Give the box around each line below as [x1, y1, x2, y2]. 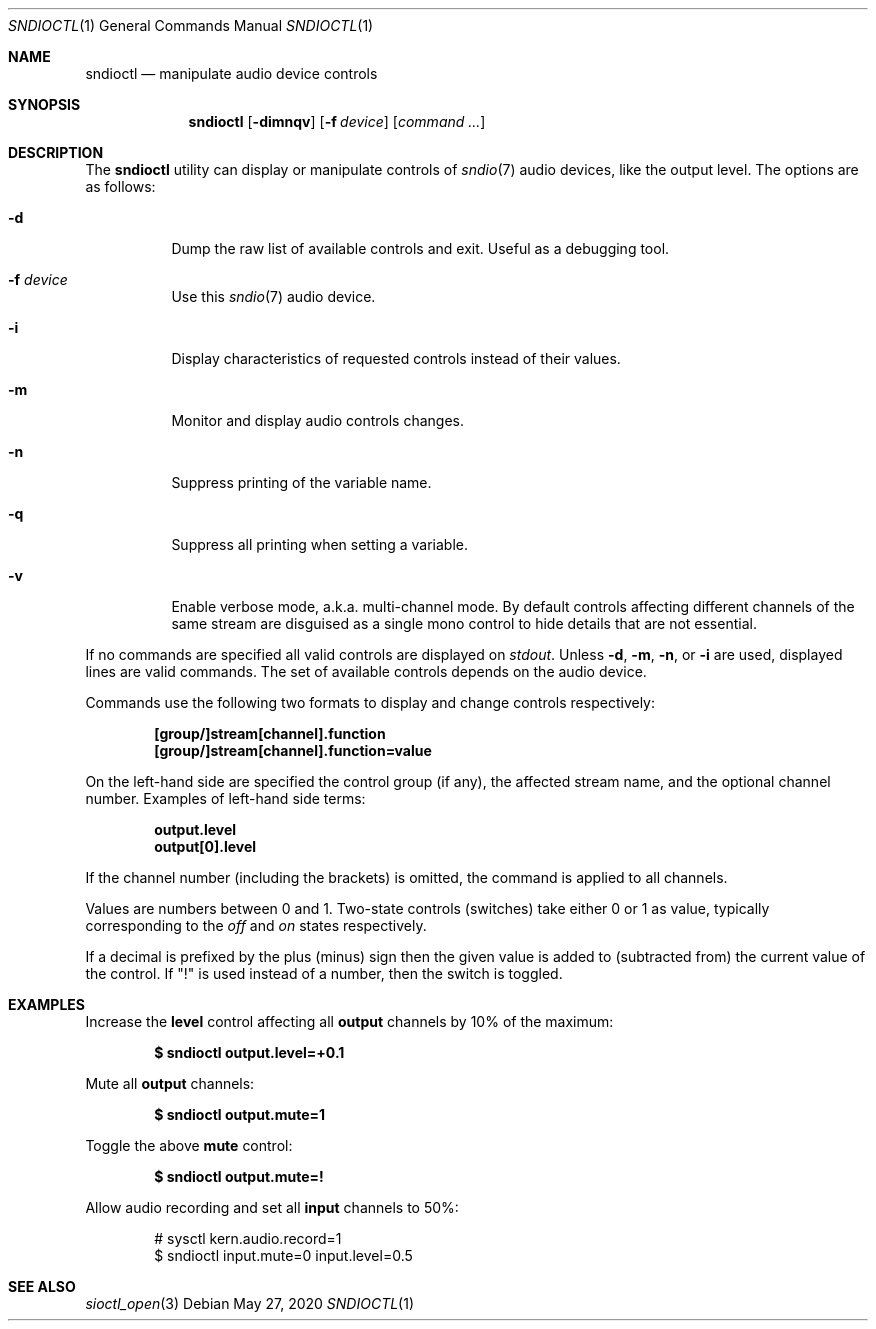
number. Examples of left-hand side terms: [85, 790, 366, 807]
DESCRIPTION [8, 144, 104, 161]
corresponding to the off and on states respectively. [85, 917, 427, 934]
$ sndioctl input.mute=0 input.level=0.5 [154, 1247, 413, 1264]
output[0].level [154, 838, 257, 855]
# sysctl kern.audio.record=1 [154, 1230, 342, 1247]
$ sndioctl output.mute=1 [154, 1106, 326, 1123]
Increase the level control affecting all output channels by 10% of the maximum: [85, 1013, 614, 1030]
